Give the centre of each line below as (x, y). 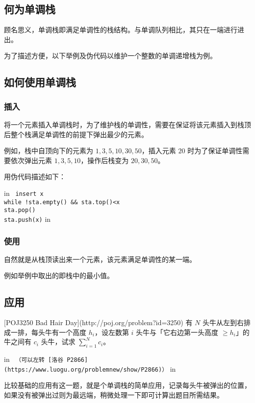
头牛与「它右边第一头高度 (177, 332)
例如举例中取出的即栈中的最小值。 (59, 275)
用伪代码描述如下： (35, 177)
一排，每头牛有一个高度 (48, 332)
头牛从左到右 (223, 322)
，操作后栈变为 (105, 160)
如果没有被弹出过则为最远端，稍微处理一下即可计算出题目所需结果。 (114, 395)
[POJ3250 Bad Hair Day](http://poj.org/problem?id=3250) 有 (98, 322)
